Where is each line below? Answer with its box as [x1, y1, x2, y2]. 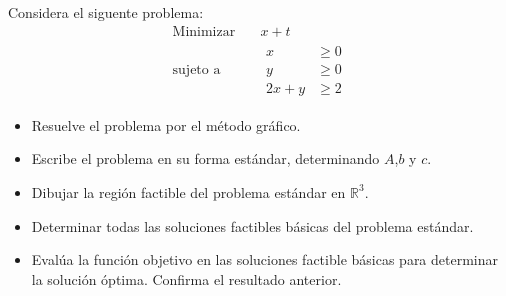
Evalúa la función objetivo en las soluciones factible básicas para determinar [31, 249, 499, 270]
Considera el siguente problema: [8, 2, 204, 22]
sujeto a [172, 63, 221, 78]
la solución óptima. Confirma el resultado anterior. [31, 268, 342, 289]
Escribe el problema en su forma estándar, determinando [31, 148, 380, 169]
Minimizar [172, 24, 236, 39]
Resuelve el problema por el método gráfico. [31, 114, 301, 135]
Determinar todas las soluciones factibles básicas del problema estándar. [31, 215, 474, 236]
